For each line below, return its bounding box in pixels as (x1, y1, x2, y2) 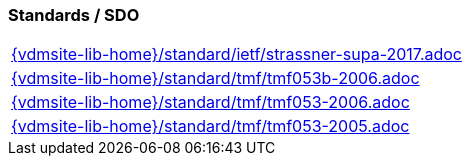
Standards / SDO (8, 5, 140, 25)
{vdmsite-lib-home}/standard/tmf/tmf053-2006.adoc (11, 92, 410, 113)
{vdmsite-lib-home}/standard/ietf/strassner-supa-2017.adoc (11, 44, 462, 65)
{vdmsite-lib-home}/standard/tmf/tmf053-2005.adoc (11, 116, 410, 137)
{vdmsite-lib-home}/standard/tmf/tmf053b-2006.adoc (11, 68, 420, 89)
